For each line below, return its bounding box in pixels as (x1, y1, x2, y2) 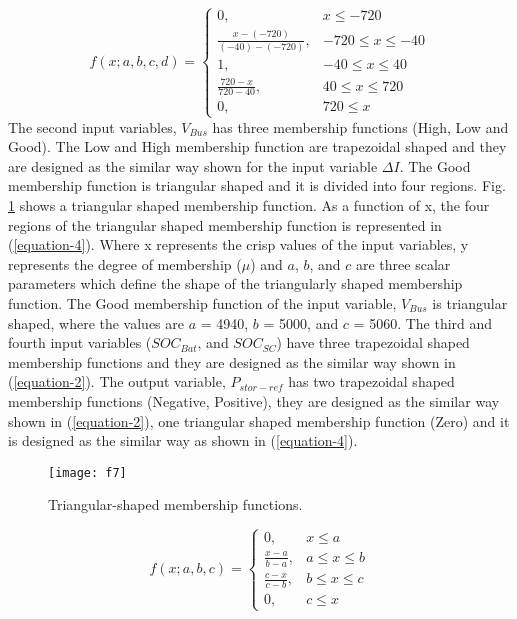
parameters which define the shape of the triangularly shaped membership (8, 273, 463, 294)
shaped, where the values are (8, 312, 184, 333)
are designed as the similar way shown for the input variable (8, 155, 378, 176)
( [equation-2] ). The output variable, (8, 371, 226, 392)
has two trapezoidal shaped (288, 371, 455, 392)
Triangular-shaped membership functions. (48, 494, 303, 515)
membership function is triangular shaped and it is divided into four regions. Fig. (8, 175, 506, 196)
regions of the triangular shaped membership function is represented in (8, 214, 442, 235)
